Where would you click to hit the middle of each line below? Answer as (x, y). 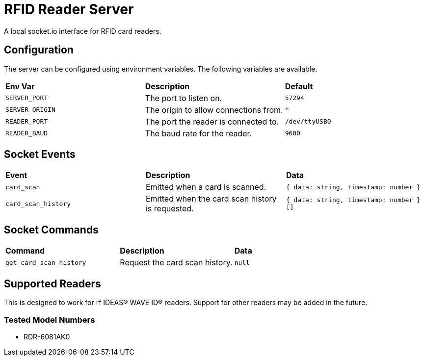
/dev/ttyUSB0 (308, 122)
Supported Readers (53, 283)
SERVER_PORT (27, 98)
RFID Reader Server (69, 9)
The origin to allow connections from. (214, 110)
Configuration (39, 50)
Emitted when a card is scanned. (206, 187)
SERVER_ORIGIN (30, 110)
